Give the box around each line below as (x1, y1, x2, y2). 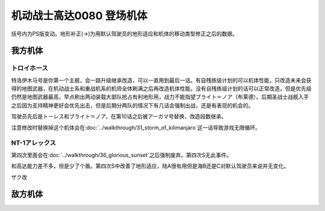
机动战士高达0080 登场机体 (11, 9, 147, 22)
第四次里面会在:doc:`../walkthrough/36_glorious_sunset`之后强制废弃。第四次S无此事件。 (11, 151, 232, 159)
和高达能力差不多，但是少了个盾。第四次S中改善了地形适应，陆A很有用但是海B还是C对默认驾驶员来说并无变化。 (11, 162, 289, 170)
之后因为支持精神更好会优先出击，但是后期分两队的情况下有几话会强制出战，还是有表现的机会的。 (11, 102, 254, 109)
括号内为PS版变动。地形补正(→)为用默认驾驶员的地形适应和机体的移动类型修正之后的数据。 (11, 30, 238, 37)
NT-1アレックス (11, 139, 57, 147)
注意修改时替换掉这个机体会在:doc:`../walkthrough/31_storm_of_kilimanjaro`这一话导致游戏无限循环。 (11, 124, 261, 131)
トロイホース (11, 64, 48, 72)
